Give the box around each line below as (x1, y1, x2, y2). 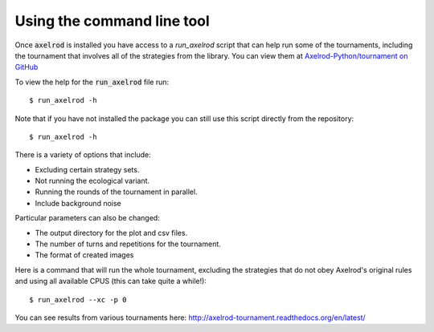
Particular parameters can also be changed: (14, 213, 160, 223)
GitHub (14, 63, 39, 72)
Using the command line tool (14, 12, 211, 30)
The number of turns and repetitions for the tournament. (35, 239, 221, 249)
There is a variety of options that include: (14, 150, 152, 160)
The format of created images (35, 250, 134, 260)
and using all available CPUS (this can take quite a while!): (14, 277, 207, 286)
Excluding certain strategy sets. (35, 164, 140, 174)
